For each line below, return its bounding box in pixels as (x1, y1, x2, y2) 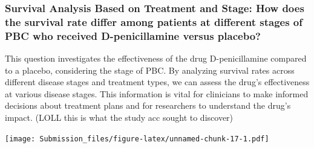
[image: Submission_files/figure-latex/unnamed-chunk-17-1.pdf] (5, 134, 269, 143)
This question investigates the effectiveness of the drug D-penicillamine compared (5, 52, 307, 65)
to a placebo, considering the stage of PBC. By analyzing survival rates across (5, 63, 295, 76)
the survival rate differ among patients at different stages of (5, 14, 303, 29)
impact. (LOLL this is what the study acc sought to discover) (5, 111, 234, 124)
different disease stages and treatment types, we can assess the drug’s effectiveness (5, 76, 310, 88)
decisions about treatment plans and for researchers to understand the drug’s (5, 99, 291, 112)
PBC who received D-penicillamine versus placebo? (5, 28, 261, 43)
